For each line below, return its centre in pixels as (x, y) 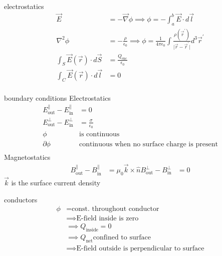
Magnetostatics (27, 157)
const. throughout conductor (116, 209)
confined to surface (122, 238)
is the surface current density (56, 183)
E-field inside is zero (107, 219)
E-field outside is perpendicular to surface (140, 249)
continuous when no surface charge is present (149, 145)
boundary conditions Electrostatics (57, 97)
